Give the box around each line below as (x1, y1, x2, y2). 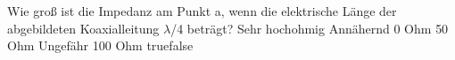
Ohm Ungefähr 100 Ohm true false (7, 36, 194, 55)
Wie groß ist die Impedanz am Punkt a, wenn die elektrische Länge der (7, 2, 397, 19)
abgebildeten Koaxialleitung (7, 19, 160, 37)
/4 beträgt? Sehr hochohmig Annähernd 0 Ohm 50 (170, 19, 449, 37)
